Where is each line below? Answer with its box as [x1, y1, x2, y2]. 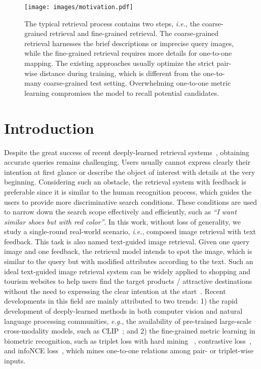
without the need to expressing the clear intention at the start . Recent [4, 285, 226, 296]
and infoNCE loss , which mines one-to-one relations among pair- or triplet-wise [4, 345, 253, 356]
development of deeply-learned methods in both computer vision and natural [4, 306, 243, 316]
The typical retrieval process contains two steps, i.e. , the [24, 18, 200, 28]
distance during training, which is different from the [40, 67, 201, 78]
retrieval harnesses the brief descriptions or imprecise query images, [24, 38, 234, 48]
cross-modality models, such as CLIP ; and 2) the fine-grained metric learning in [4, 325, 255, 336]
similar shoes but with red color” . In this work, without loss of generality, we [4, 216, 241, 227]
